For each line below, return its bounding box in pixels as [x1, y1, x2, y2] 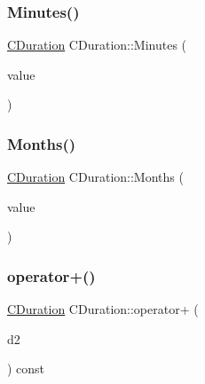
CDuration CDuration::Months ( [7, 168, 184, 186]
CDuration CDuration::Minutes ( [7, 35, 187, 54]
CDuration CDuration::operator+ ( [7, 300, 199, 318]
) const [7, 359, 45, 378]
